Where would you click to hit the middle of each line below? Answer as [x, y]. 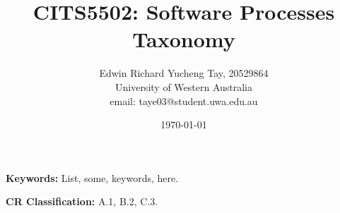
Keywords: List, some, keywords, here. [92, 177]
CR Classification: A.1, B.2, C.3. [82, 201]
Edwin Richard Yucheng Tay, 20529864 [184, 73]
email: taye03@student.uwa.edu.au [184, 101]
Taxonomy [184, 39]
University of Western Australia [184, 86]
